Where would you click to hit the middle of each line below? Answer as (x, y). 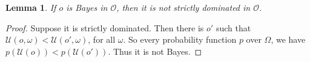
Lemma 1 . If (31, 7)
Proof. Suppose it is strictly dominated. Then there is (105, 27)
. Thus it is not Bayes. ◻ (155, 51)
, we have (288, 39)
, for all (102, 39)
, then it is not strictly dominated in (183, 7)
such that (233, 27)
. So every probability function (180, 39)
